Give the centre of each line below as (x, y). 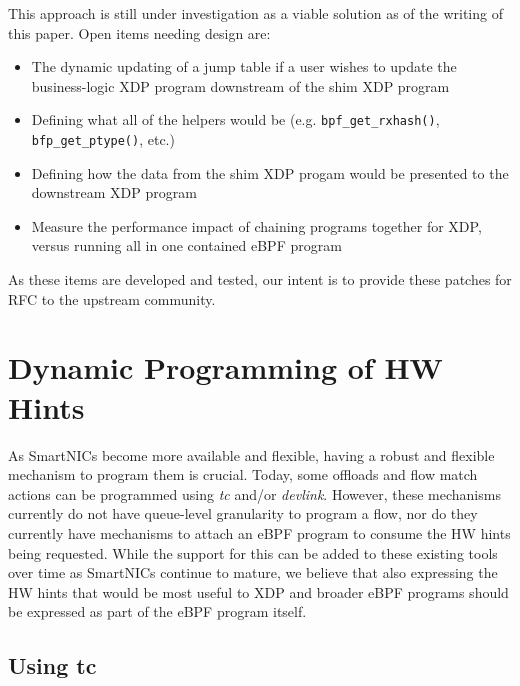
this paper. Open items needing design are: (139, 32)
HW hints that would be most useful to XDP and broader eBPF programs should (258, 591)
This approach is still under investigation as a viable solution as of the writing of (255, 13)
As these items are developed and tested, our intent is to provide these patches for (260, 279)
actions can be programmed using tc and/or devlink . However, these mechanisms (254, 493)
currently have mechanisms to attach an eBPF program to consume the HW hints (259, 532)
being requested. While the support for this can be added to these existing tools (253, 552)
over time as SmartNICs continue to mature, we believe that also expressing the (253, 572)
